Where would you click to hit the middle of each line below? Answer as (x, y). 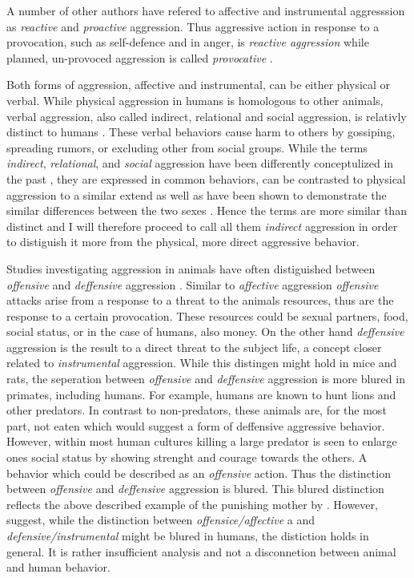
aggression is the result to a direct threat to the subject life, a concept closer (194, 347)
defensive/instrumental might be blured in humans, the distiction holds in (188, 536)
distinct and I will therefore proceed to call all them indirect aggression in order (202, 226)
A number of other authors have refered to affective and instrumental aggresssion (206, 10)
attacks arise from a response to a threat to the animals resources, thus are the (200, 300)
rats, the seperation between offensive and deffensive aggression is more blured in (206, 379)
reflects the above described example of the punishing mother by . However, (192, 504)
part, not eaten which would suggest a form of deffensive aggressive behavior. (196, 425)
